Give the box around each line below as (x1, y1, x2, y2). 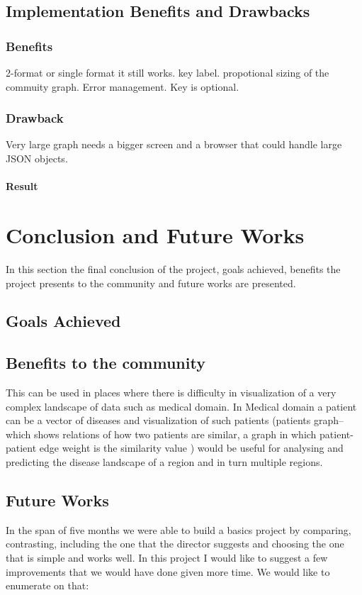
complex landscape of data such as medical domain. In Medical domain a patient (6, 399, 357, 413)
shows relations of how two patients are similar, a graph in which (34, 426, 317, 441)
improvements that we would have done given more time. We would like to (6, 564, 330, 579)
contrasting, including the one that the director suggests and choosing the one (6, 536, 344, 551)
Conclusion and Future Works (6, 220, 305, 249)
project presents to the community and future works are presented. (6, 275, 296, 290)
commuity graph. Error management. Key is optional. (6, 79, 239, 94)
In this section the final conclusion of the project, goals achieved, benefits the (6, 261, 341, 276)
